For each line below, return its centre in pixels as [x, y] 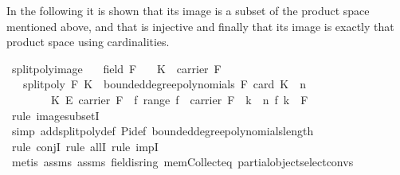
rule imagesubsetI [55, 115]
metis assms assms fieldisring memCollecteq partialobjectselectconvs [182, 162]
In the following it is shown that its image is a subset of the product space [188, 10]
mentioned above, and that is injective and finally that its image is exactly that [200, 26]
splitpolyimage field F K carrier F [116, 68]
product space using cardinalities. [88, 42]
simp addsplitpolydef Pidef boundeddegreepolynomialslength [163, 131]
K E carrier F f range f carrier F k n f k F [179, 99]
